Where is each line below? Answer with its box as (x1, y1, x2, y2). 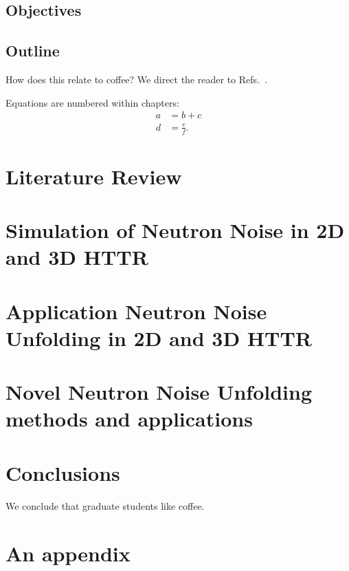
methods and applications (5, 405, 253, 433)
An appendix (5, 539, 131, 567)
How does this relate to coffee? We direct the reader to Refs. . (5, 72, 267, 86)
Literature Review (5, 162, 182, 190)
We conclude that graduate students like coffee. (5, 498, 205, 513)
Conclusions (5, 458, 120, 486)
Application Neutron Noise (5, 297, 267, 325)
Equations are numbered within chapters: (5, 95, 179, 109)
